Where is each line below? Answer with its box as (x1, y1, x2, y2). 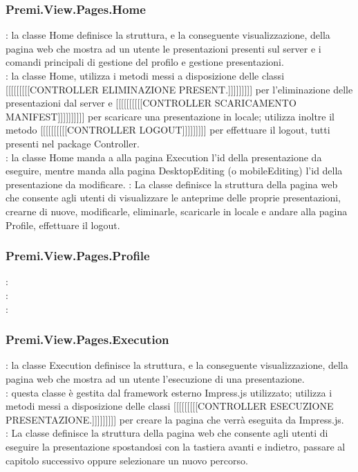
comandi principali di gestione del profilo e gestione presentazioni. (6, 55, 284, 69)
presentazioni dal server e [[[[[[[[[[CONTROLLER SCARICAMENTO (6, 96, 296, 110)
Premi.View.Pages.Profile (6, 247, 150, 264)
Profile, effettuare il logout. (6, 217, 120, 232)
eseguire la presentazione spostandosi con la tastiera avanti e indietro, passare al (6, 439, 346, 453)
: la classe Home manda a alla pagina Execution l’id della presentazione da (6, 149, 322, 164)
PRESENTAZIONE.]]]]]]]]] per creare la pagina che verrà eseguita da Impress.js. (6, 412, 344, 426)
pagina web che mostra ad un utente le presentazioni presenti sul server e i (6, 41, 321, 55)
